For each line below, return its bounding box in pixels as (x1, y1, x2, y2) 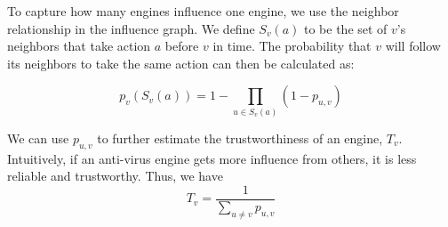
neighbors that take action (7, 36, 151, 55)
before (164, 36, 199, 55)
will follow (385, 36, 441, 55)
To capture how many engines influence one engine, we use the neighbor (7, 2, 399, 20)
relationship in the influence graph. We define (7, 19, 255, 37)
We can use (7, 128, 69, 147)
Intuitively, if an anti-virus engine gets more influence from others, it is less (7, 149, 417, 167)
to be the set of (303, 19, 388, 37)
